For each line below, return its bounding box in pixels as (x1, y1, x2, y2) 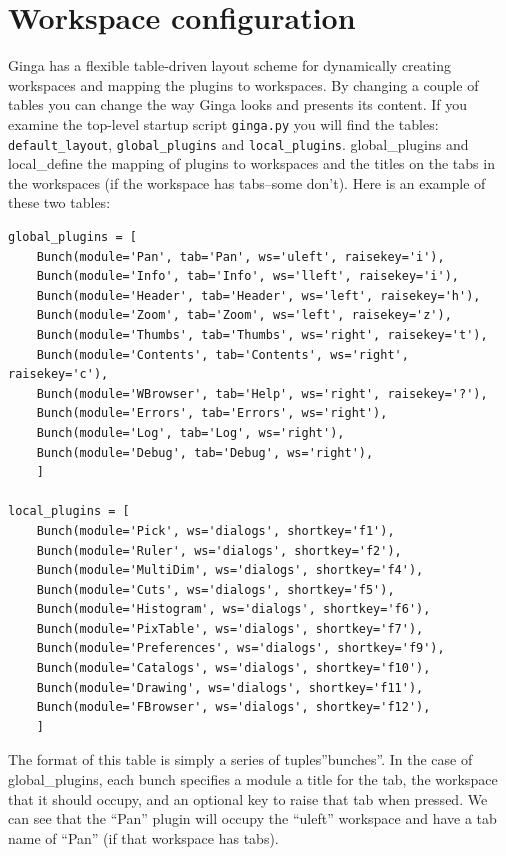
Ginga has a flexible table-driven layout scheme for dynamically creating (8, 55, 451, 76)
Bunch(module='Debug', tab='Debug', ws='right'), (36, 445, 374, 460)
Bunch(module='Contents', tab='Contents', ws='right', (36, 347, 409, 362)
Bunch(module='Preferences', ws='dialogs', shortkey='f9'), (36, 641, 445, 656)
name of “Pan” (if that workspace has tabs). (8, 827, 279, 848)
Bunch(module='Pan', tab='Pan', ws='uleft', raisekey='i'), (36, 249, 445, 264)
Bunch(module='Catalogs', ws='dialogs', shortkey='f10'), (36, 661, 431, 676)
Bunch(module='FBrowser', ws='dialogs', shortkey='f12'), (36, 700, 431, 715)
